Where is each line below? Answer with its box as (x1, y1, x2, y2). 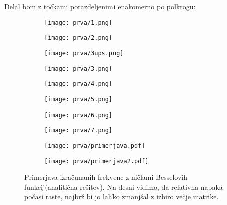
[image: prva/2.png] (44, 34, 113, 42)
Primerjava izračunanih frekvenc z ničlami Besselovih (24, 172, 188, 182)
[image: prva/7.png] (44, 127, 113, 134)
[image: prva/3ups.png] (44, 49, 124, 57)
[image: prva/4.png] (44, 80, 113, 88)
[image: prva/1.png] (44, 19, 113, 26)
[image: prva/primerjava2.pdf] (44, 157, 149, 165)
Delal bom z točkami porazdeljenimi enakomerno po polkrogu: (4, 1, 196, 11)
